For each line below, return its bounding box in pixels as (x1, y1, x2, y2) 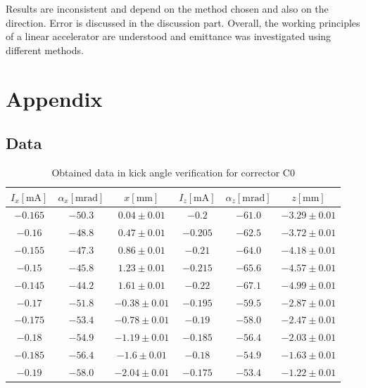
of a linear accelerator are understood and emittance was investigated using (6, 29, 332, 44)
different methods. (6, 42, 84, 57)
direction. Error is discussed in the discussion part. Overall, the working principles (6, 15, 360, 30)
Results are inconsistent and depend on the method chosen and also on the (6, 1, 329, 15)
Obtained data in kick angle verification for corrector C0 (51, 164, 295, 179)
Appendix (6, 84, 103, 112)
